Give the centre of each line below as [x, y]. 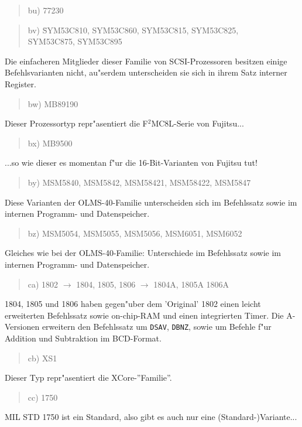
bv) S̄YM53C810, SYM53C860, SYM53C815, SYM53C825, [133, 30]
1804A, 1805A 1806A [191, 284]
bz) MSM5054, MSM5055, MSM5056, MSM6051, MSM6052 [135, 233]
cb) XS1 [42, 358]
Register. [20, 83]
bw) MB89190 [53, 103]
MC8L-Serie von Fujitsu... [198, 123]
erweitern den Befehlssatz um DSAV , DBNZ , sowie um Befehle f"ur [157, 327]
